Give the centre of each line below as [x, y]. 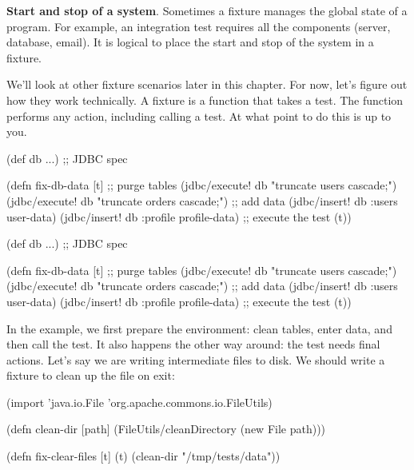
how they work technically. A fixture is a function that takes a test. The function [205, 100]
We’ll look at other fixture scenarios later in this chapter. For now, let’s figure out [207, 84]
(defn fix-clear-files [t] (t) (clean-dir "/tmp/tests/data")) [143, 456]
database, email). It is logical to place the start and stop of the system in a [190, 42]
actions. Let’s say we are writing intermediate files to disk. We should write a [196, 359]
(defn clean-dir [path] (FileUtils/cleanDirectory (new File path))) [166, 429]
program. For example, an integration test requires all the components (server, [199, 26]
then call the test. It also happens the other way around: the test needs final [193, 344]
